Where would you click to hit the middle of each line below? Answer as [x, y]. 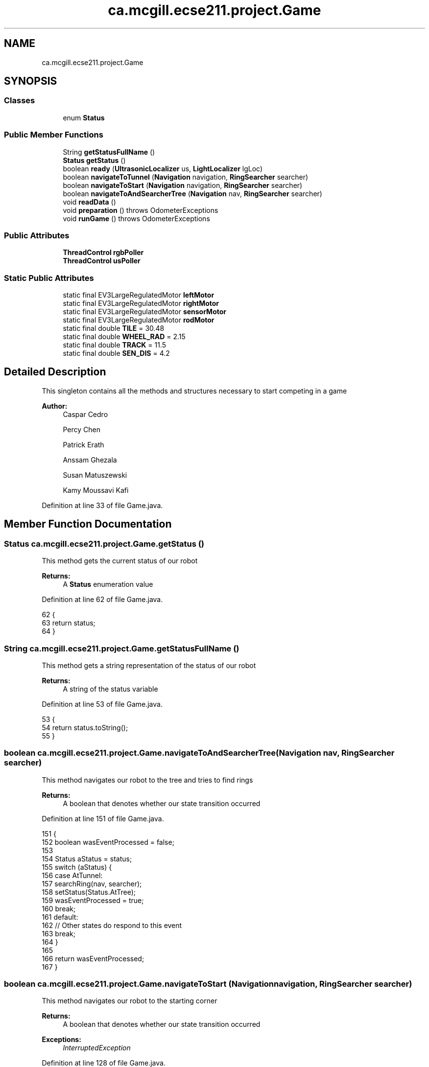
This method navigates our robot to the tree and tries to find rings [147, 780]
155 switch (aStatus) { [77, 867]
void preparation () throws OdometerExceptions [141, 210]
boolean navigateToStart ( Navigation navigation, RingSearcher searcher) [183, 185]
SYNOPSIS [31, 81]
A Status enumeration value [108, 584]
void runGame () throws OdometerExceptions [136, 218]
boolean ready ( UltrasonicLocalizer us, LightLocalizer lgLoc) [163, 168]
